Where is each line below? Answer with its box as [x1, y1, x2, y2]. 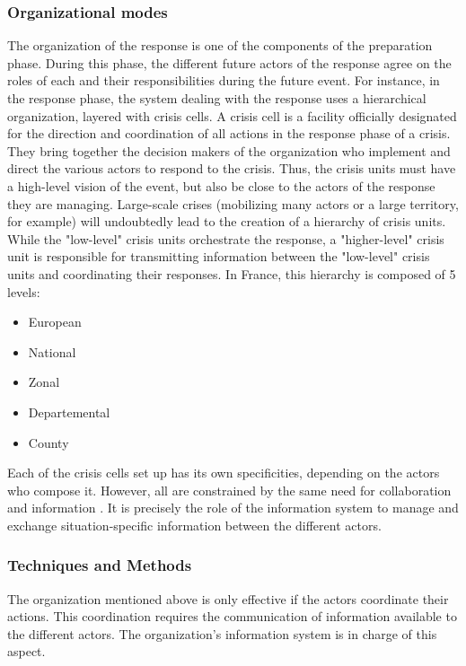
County [28, 433, 69, 451]
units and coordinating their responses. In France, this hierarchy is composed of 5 [7, 264, 456, 283]
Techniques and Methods [7, 554, 192, 576]
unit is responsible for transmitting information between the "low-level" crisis [7, 247, 430, 266]
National [28, 342, 76, 361]
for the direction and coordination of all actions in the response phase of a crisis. [7, 124, 451, 143]
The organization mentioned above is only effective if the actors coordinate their [7, 589, 449, 608]
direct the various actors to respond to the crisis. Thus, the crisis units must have [7, 159, 456, 178]
